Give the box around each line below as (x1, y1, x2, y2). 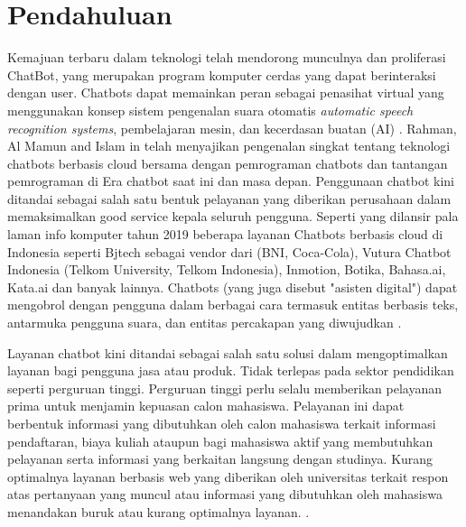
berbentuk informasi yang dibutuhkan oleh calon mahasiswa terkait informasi (7, 414, 436, 432)
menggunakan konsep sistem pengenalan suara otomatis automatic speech (7, 100, 414, 119)
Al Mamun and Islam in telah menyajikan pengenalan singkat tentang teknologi (7, 136, 451, 155)
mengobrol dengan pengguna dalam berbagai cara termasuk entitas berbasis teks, (7, 295, 459, 314)
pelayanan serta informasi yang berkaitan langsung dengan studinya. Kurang (7, 449, 433, 468)
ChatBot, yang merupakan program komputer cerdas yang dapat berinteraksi (7, 65, 436, 84)
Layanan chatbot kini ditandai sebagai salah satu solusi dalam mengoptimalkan (7, 343, 448, 362)
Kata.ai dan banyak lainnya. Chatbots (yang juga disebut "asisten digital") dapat (7, 277, 458, 296)
